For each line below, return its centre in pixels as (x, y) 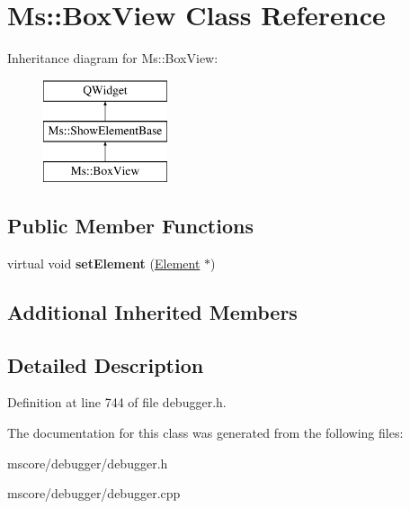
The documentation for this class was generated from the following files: (205, 433)
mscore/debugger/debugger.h (88, 463)
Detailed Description (106, 364)
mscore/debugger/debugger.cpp (94, 493)
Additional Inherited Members (152, 311)
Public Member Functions (130, 226)
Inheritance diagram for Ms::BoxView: (113, 58)
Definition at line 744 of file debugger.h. (117, 402)
